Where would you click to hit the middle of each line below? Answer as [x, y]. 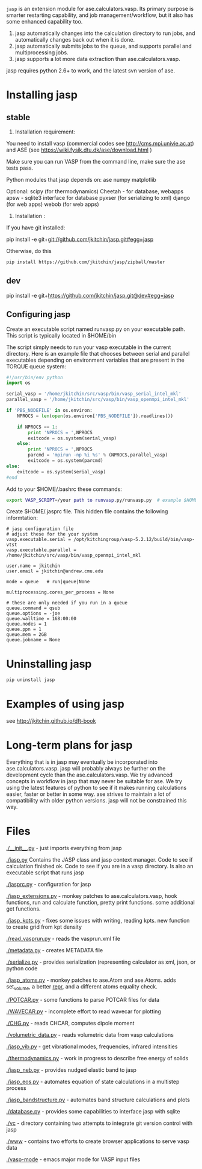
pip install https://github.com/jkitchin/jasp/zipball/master [86, 262]
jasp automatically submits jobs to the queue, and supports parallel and [103, 46]
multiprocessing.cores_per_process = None [60, 592]
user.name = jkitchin [33, 566]
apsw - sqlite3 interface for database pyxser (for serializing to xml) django [98, 198]
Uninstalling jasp [49, 664]
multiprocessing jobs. [41, 53]
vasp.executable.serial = [38, 540]
